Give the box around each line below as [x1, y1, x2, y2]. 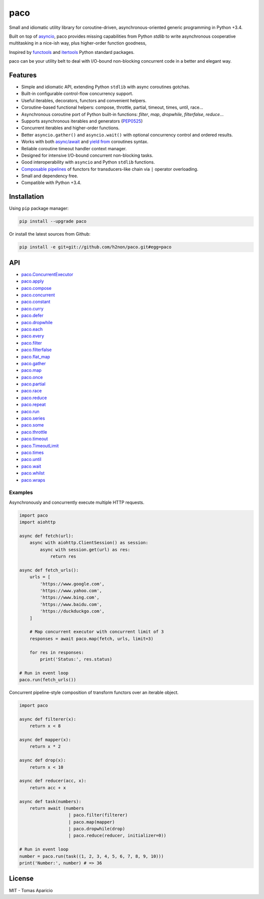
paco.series [21, 415, 45, 421]
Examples [9, 489, 33, 496]
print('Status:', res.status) [40, 656, 112, 662]
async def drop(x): [19, 757, 66, 763]
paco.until [21, 456, 42, 462]
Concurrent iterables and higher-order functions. [21, 125, 120, 131]
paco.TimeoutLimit [21, 443, 59, 449]
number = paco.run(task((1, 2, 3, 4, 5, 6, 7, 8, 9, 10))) [19, 853, 164, 859]
